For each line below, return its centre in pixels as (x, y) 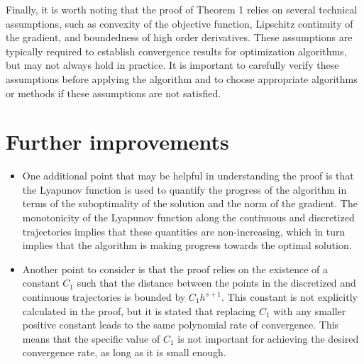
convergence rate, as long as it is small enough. (124, 352)
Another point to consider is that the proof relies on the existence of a (175, 269)
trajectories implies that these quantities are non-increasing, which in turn (184, 231)
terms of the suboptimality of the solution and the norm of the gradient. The (190, 203)
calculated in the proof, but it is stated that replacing (139, 310)
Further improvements (117, 142)
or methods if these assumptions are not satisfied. (114, 93)
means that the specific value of (91, 338)
